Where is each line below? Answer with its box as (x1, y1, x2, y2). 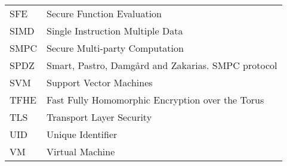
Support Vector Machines (47, 76, 153, 89)
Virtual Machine (47, 145, 115, 158)
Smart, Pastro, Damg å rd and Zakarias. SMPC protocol (47, 58, 277, 72)
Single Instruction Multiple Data (47, 24, 183, 37)
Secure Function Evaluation (47, 7, 162, 20)
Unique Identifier (47, 127, 118, 141)
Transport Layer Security (47, 110, 152, 124)
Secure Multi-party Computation (47, 41, 184, 55)
